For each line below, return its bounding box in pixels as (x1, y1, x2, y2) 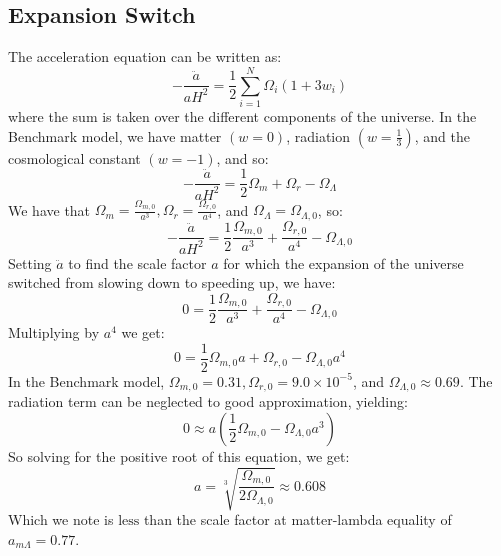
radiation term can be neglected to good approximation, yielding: (8, 391, 408, 412)
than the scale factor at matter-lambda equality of (143, 509, 452, 530)
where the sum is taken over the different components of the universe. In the (8, 105, 477, 126)
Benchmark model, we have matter (8, 125, 222, 146)
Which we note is (8, 509, 114, 530)
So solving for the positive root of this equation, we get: (8, 445, 350, 466)
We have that (8, 199, 91, 220)
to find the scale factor (68, 252, 207, 273)
